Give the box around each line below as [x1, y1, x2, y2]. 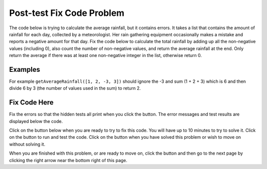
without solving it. [9, 141, 45, 147]
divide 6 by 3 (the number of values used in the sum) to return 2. [9, 85, 141, 91]
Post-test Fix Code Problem [9, 7, 125, 18]
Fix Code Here [9, 98, 54, 107]
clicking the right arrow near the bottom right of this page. [9, 157, 128, 163]
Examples [9, 65, 41, 74]
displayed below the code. [9, 118, 63, 124]
